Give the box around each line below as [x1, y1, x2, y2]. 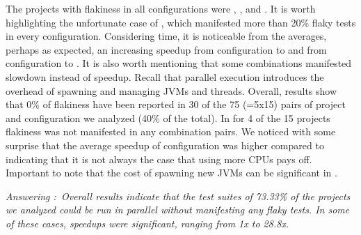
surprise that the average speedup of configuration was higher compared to [6, 137, 324, 152]
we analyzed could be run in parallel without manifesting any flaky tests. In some [6, 202, 350, 217]
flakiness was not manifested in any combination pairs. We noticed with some [6, 124, 336, 139]
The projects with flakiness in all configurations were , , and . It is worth [6, 1, 316, 15]
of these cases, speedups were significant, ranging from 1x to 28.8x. [6, 215, 289, 230]
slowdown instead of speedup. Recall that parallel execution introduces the [6, 69, 324, 84]
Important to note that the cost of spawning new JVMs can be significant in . [6, 165, 337, 180]
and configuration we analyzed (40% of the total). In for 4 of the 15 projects [6, 110, 330, 125]
